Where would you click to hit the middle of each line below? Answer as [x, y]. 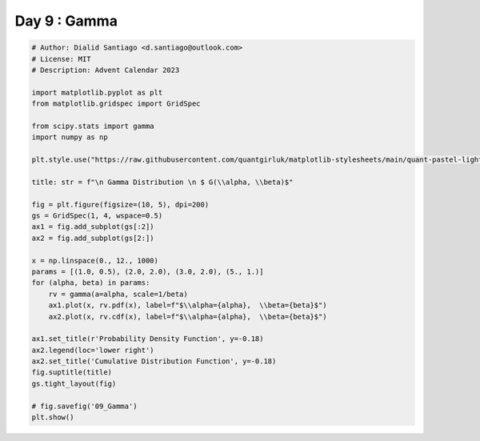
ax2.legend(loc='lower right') [93, 350]
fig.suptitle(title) [72, 373]
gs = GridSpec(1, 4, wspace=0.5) [97, 216]
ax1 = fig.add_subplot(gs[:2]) [93, 227]
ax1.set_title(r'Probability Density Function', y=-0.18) [148, 339]
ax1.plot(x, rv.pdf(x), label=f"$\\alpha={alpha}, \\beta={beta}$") [188, 305]
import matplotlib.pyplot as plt [97, 92]
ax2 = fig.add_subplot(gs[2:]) [93, 238]
